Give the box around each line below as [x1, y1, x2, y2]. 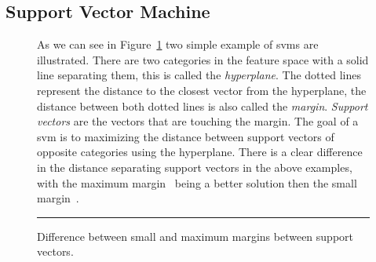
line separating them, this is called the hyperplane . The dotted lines [37, 67, 361, 83]
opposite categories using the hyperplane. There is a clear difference [37, 144, 363, 160]
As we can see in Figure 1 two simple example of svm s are [37, 36, 319, 53]
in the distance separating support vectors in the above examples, [37, 158, 352, 175]
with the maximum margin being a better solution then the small [37, 174, 357, 191]
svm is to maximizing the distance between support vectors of [37, 128, 334, 144]
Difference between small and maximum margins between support [37, 227, 354, 244]
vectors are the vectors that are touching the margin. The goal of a [37, 113, 359, 129]
